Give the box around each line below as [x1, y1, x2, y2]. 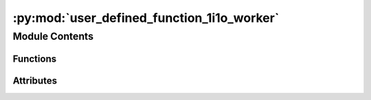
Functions [12, 53, 57, 64]
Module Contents [12, 30, 94, 42]
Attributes [12, 75, 58, 86]
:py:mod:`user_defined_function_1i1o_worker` [12, 10, 280, 25]
